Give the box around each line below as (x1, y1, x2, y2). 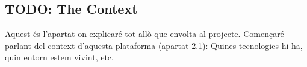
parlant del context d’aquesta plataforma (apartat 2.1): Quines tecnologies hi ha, (5, 39, 303, 51)
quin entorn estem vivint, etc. (5, 51, 114, 63)
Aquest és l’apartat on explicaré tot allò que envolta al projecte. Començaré (5, 28, 284, 40)
